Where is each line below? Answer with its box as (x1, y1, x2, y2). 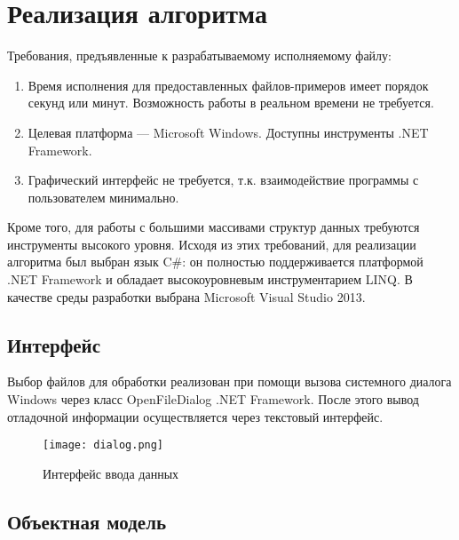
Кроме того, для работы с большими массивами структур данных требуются (7, 218, 420, 236)
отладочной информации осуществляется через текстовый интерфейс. (7, 407, 384, 425)
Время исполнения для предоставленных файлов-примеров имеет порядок (28, 75, 429, 94)
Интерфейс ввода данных (43, 464, 179, 482)
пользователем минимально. (28, 187, 179, 206)
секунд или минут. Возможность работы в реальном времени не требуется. (28, 93, 434, 112)
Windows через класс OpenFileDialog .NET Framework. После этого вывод (7, 390, 419, 409)
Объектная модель (7, 507, 167, 535)
